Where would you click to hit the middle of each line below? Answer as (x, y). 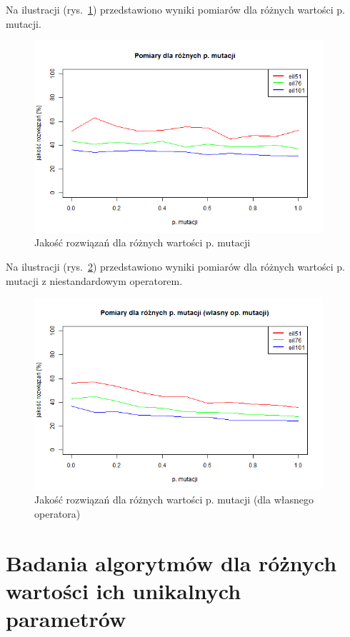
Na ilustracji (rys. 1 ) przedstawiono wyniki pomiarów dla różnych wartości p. (176, 9)
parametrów (66, 618)
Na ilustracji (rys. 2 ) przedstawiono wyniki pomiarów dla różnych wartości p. (176, 266)
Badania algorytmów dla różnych (171, 562)
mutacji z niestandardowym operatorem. (94, 280)
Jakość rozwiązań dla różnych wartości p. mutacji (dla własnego (174, 500)
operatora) (57, 513)
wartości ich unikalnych (124, 590)
